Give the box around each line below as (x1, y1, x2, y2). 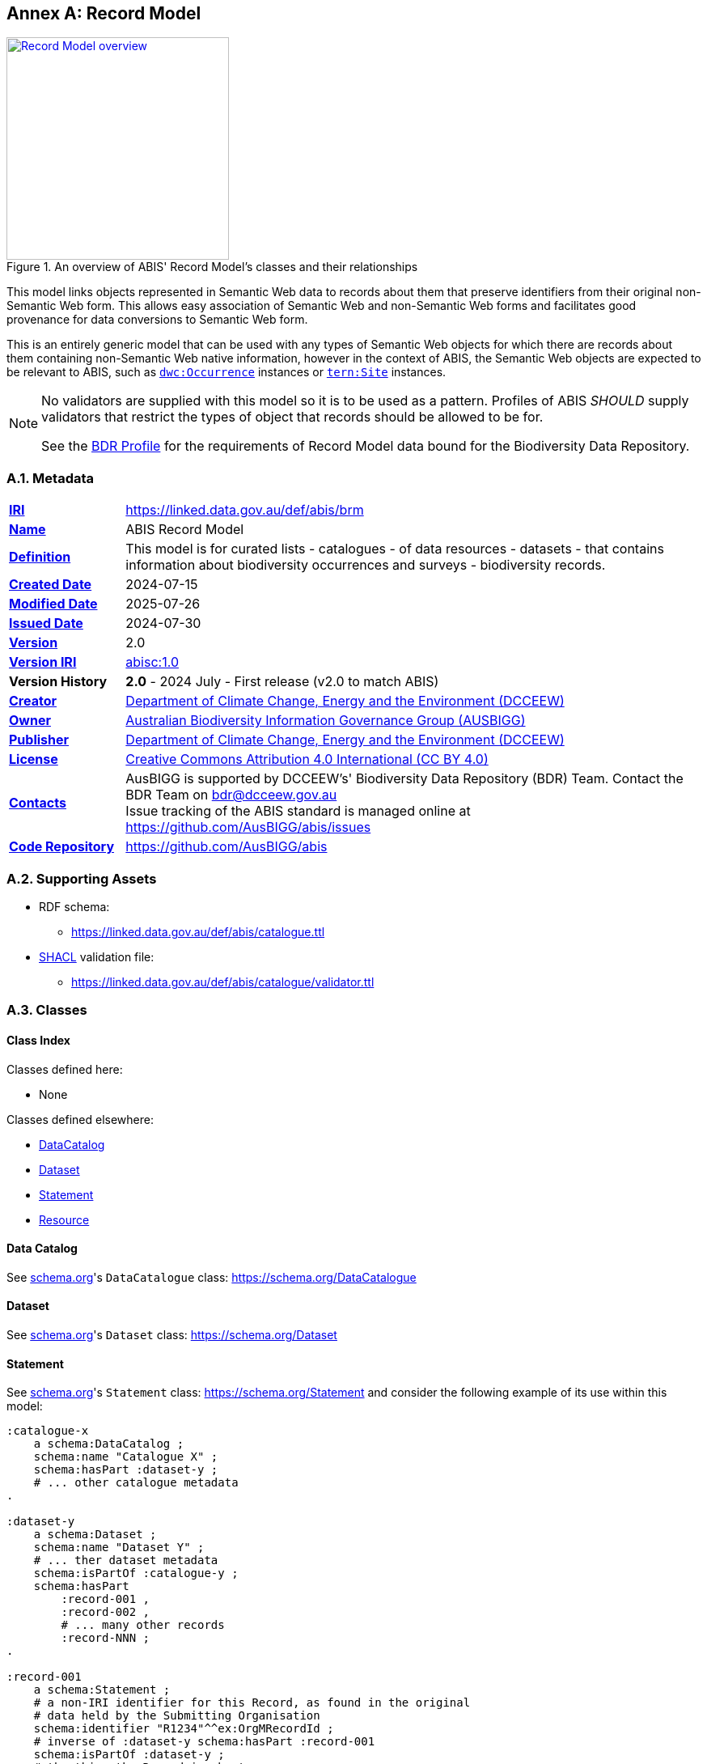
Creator (9, 693, 57, 710)
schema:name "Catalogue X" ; (33, 1450, 218, 1464)
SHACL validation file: (39, 949, 155, 964)
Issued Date (9, 615, 83, 632)
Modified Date (9, 596, 98, 613)
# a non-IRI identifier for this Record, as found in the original (33, 1696, 471, 1710)
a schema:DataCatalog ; (33, 1437, 184, 1451)
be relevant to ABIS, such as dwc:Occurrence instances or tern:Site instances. (6, 365, 447, 380)
